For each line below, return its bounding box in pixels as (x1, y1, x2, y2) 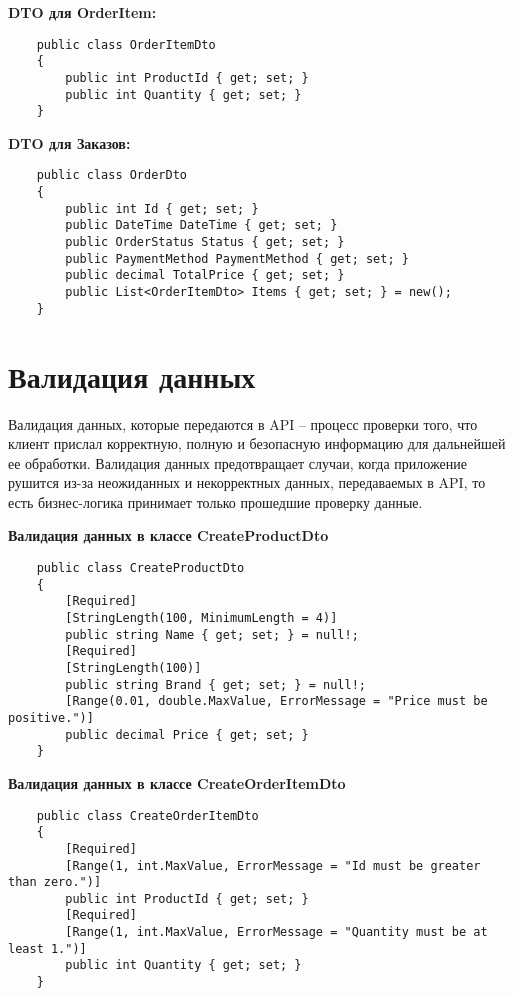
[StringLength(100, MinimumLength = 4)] (65, 611, 338, 626)
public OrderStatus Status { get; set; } (65, 235, 345, 250)
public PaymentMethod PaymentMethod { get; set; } (65, 251, 409, 266)
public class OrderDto (36, 168, 187, 183)
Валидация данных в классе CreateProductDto (8, 525, 329, 546)
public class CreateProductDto (36, 561, 245, 576)
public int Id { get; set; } (65, 201, 259, 216)
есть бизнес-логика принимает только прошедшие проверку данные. (8, 491, 423, 512)
